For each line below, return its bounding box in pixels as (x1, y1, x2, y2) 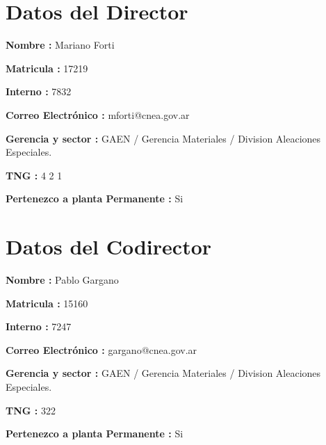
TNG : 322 (6, 403, 56, 417)
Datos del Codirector (6, 232, 212, 261)
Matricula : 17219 (6, 60, 88, 75)
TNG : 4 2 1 (6, 168, 63, 182)
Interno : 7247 (6, 319, 72, 334)
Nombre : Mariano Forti (6, 38, 115, 52)
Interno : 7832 (6, 84, 72, 99)
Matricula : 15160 (6, 296, 88, 310)
